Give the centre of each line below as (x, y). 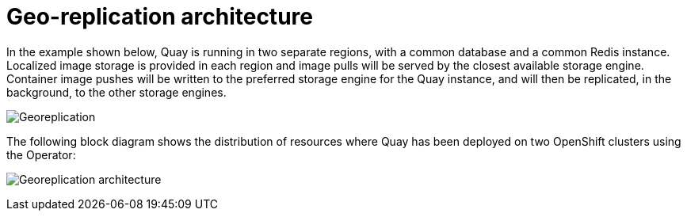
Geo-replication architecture (160, 17)
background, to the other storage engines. (116, 92)
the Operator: (41, 154)
